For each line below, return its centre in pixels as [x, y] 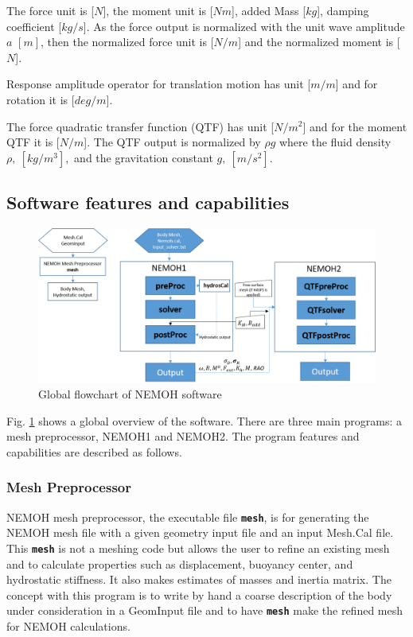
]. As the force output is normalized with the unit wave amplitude [244, 26]
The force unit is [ [51, 10]
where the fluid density [335, 142]
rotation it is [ [41, 99]
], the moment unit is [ [158, 10]
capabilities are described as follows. [94, 451]
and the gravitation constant [144, 157]
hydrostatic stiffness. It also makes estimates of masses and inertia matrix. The [199, 579]
